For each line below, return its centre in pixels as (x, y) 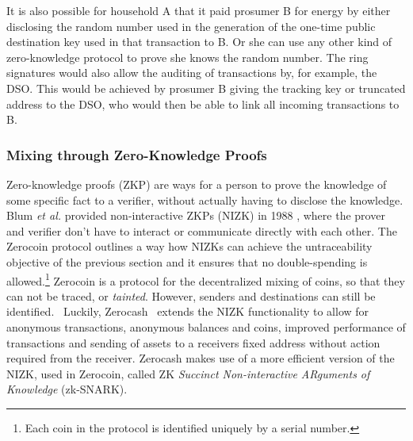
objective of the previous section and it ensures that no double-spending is (187, 261)
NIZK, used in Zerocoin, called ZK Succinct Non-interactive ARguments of (188, 373)
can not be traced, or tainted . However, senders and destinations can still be (191, 295)
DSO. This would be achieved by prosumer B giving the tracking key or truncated (206, 88)
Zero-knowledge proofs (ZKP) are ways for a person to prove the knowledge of (197, 184)
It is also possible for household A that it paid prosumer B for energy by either (199, 10)
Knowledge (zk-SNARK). (67, 389)
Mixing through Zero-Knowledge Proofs (137, 154)
